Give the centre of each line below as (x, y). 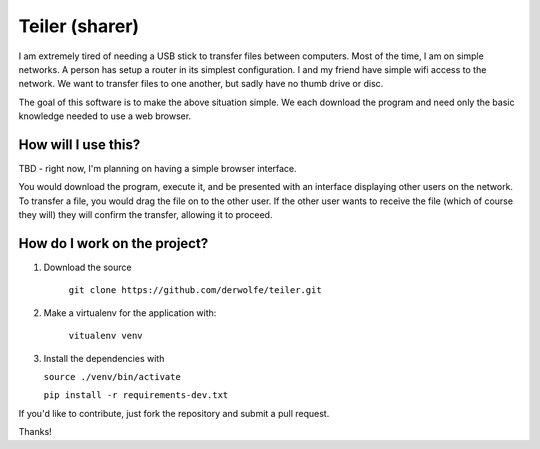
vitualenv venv (106, 336)
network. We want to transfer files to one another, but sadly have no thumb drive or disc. (201, 84)
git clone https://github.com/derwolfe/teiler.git (195, 290)
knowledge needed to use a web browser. (105, 116)
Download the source (87, 267)
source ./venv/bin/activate (112, 377)
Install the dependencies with (104, 358)
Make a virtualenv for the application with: (130, 312)
